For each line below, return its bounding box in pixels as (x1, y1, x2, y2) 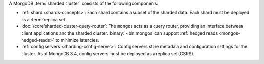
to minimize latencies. (55, 37, 100, 43)
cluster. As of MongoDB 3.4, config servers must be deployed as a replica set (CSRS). (21, 50, 195, 56)
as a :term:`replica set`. (21, 16, 68, 22)
